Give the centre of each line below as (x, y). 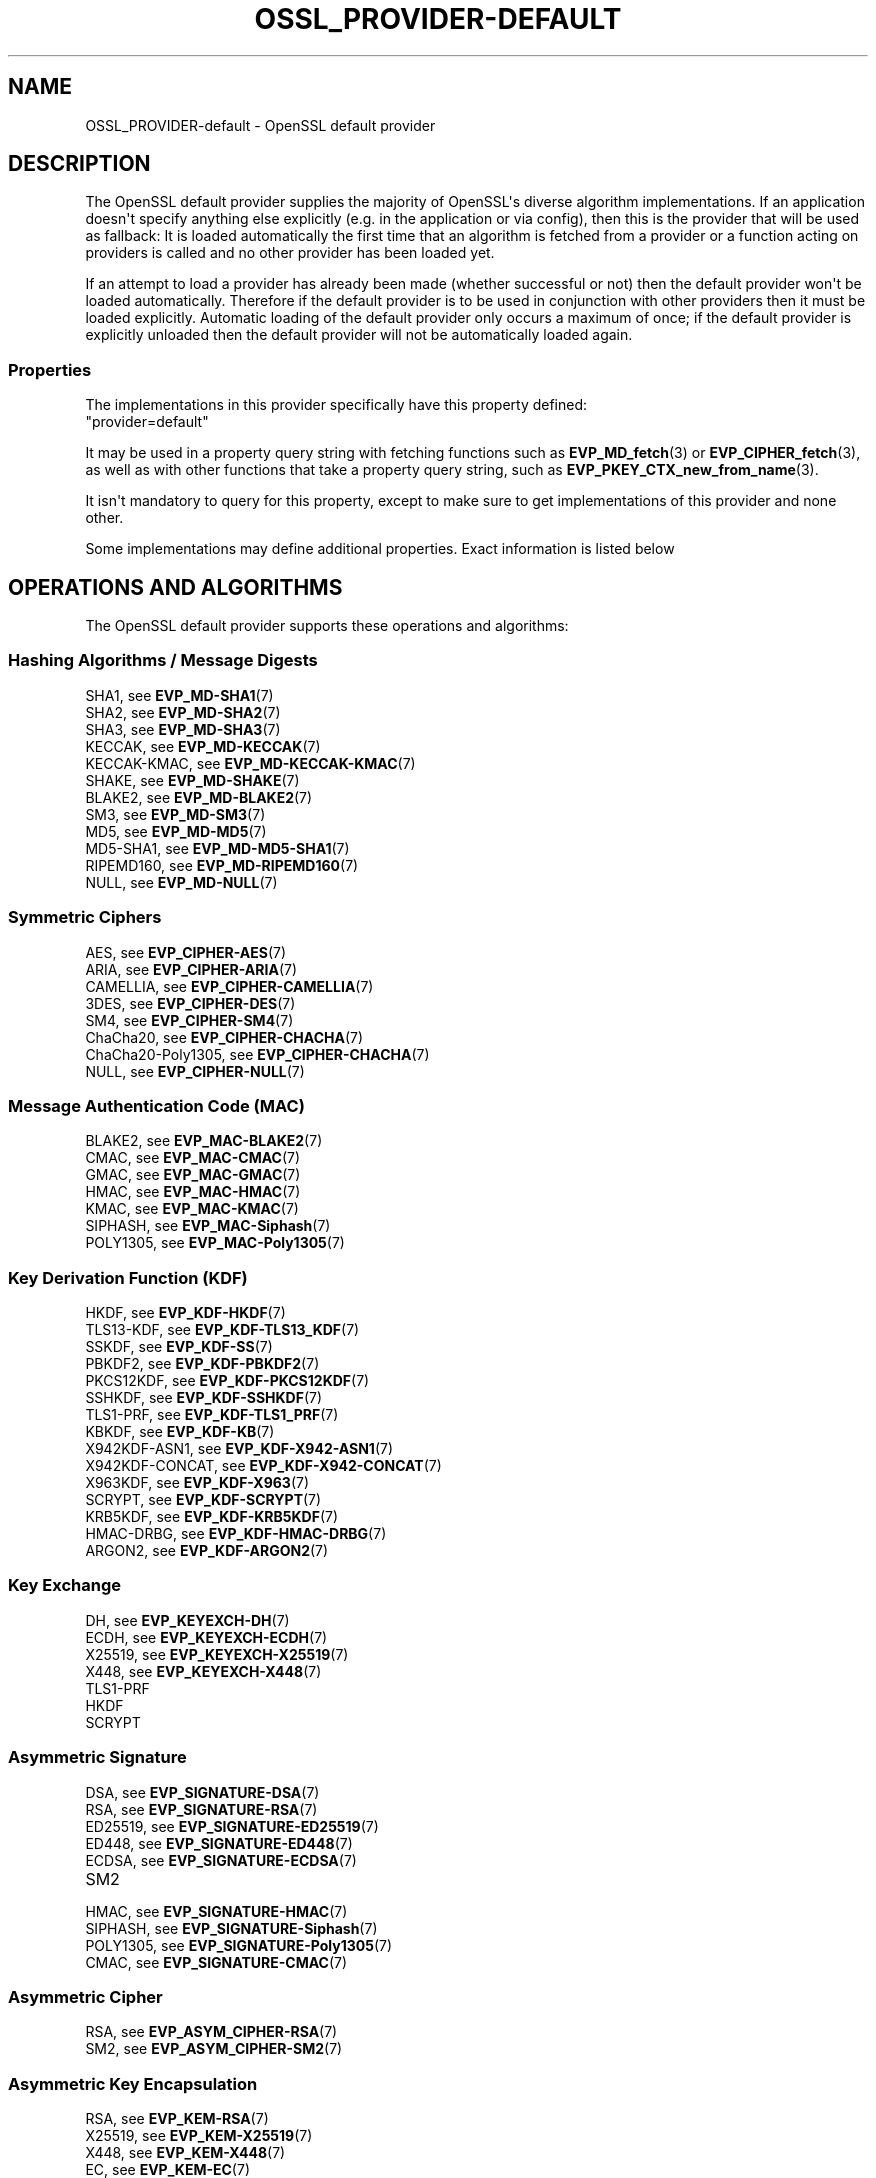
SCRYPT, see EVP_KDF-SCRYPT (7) (203, 1500)
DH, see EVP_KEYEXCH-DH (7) (187, 1620)
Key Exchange (64, 1585)
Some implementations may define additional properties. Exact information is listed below (380, 549)
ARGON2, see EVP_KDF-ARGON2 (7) (207, 1551)
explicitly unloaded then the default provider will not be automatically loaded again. (359, 335)
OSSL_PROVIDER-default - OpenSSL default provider (260, 125)
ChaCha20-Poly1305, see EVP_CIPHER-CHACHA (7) (257, 1054)
